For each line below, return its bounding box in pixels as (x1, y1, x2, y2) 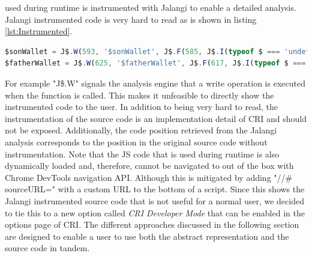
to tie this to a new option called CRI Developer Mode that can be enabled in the (5, 206, 305, 219)
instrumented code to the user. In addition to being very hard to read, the (5, 100, 278, 113)
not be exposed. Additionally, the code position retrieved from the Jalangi (5, 124, 277, 136)
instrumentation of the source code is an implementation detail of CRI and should (5, 112, 307, 124)
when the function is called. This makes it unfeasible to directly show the (5, 88, 274, 101)
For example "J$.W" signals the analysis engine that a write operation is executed (5, 76, 305, 89)
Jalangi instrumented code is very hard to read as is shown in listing (5, 13, 257, 25)
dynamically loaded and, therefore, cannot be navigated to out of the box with (5, 159, 294, 172)
